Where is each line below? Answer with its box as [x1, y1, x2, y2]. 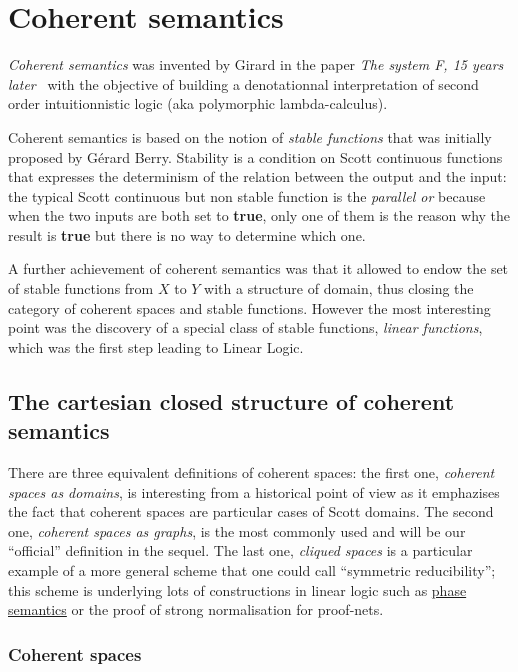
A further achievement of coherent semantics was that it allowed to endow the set [8, 258, 509, 279]
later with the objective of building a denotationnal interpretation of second [8, 73, 479, 94]
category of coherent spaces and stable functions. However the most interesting [8, 297, 491, 318]
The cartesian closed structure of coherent [8, 385, 455, 416]
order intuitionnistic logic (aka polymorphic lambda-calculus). [8, 93, 388, 114]
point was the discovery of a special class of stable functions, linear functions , [8, 317, 483, 338]
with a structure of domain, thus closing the [204, 278, 474, 299]
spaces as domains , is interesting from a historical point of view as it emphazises [8, 481, 500, 502]
